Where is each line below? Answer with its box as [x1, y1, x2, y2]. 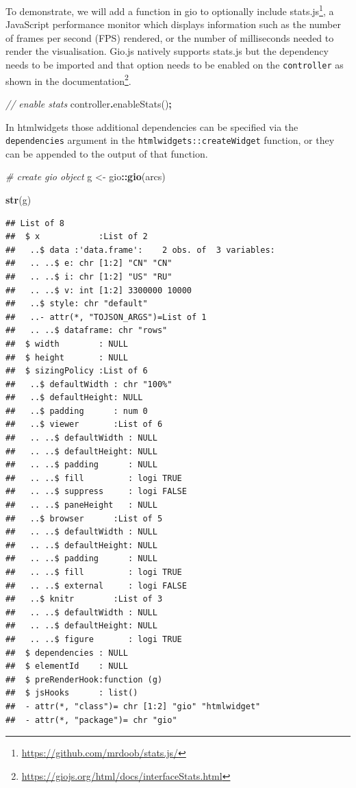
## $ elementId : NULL [5, 661, 128, 672]
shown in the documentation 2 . [5, 71, 131, 88]
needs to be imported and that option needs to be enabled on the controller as [5, 58, 344, 72]
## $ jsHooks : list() [5, 688, 138, 698]
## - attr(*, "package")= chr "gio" [5, 715, 177, 725]
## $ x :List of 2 [5, 232, 148, 242]
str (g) [5, 192, 31, 206]
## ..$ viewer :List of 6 [5, 419, 163, 430]
